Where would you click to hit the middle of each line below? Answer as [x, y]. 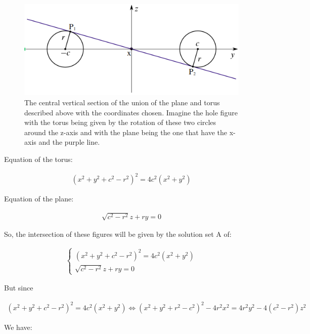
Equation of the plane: [39, 199]
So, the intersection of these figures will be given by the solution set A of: [118, 234]
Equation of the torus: [38, 159]
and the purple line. [69, 142]
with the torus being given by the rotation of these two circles [120, 122]
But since [19, 288]
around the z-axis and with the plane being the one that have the [126, 132]
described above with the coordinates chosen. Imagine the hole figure [131, 112]
